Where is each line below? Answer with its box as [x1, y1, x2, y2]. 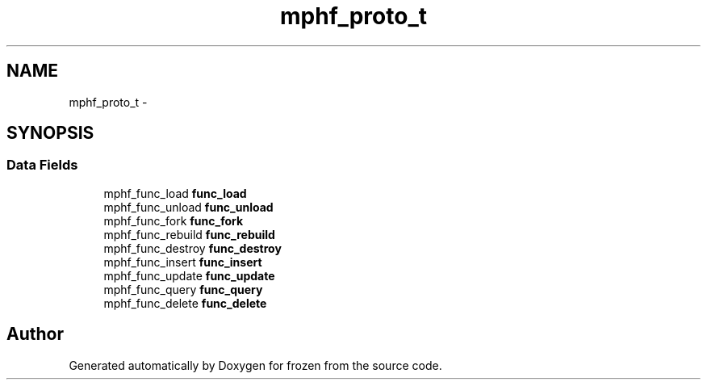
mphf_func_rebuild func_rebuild [103, 227, 275, 241]
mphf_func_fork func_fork [103, 213, 244, 228]
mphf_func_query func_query [103, 282, 263, 296]
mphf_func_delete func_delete [103, 296, 267, 310]
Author [6, 324, 64, 345]
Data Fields [6, 157, 78, 174]
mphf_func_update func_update [103, 268, 275, 283]
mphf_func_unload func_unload [103, 199, 274, 214]
